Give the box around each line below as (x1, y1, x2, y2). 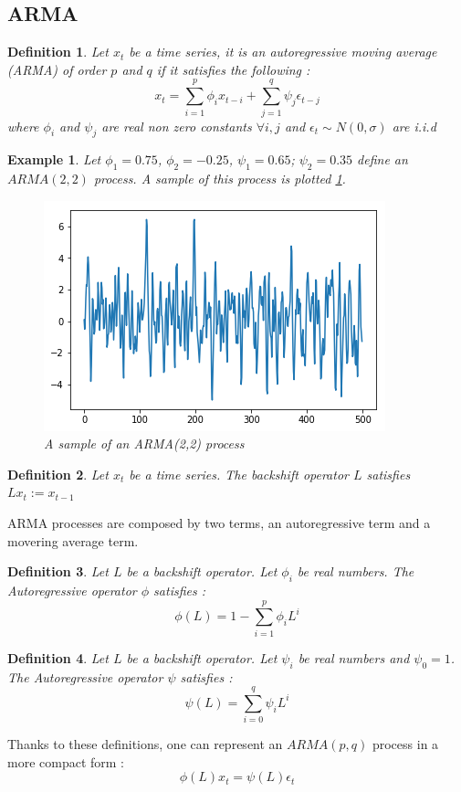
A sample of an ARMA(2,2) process (44, 434, 245, 453)
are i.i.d (392, 116, 436, 135)
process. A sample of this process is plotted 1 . (93, 169, 346, 188)
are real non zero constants (101, 116, 252, 135)
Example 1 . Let (7, 150, 101, 169)
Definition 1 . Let (7, 42, 109, 61)
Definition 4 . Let (7, 648, 109, 667)
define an (357, 150, 408, 169)
